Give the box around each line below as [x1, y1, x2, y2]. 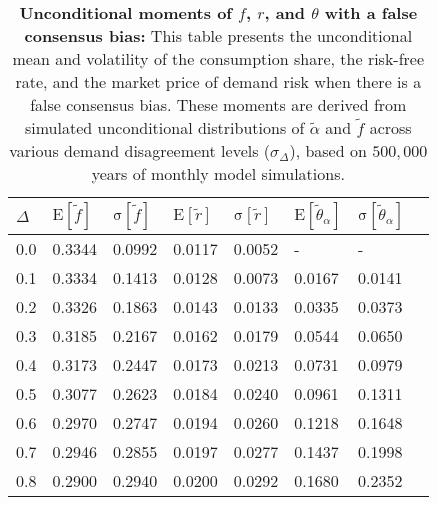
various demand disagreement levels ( [9, 139, 271, 162]
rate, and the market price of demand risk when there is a [15, 70, 422, 93]
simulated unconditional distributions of [24, 116, 305, 139]
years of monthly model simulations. [91, 162, 345, 185]
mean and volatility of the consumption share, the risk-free [12, 47, 425, 70]
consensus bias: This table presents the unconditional [24, 24, 413, 47]
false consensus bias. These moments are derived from [30, 93, 407, 116]
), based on [289, 139, 367, 162]
